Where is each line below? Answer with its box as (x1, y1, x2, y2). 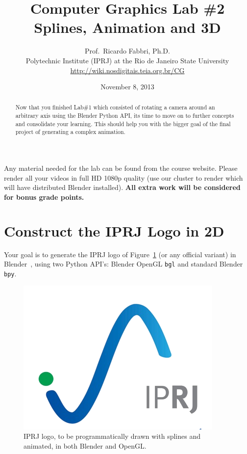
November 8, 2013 (100, 81, 154, 92)
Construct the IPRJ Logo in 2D (4, 220, 224, 240)
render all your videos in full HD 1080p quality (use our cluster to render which (4, 172, 243, 183)
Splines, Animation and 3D (34, 17, 221, 37)
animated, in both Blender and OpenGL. (24, 440, 147, 451)
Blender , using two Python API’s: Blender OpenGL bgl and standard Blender (4, 259, 243, 269)
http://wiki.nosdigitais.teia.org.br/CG (70, 65, 185, 75)
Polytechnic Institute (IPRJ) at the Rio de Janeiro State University (25, 55, 229, 65)
